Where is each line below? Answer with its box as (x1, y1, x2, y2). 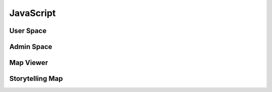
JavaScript (9, 7, 56, 18)
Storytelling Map (9, 74, 63, 83)
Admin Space (9, 42, 52, 51)
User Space (9, 26, 47, 35)
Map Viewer (9, 58, 48, 67)
